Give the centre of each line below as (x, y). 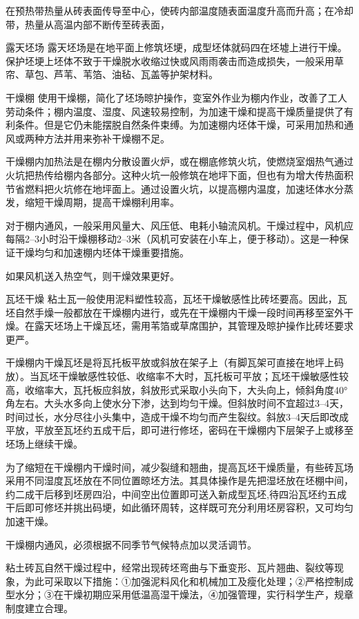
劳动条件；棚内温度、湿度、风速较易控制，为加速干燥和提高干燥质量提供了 (175, 111)
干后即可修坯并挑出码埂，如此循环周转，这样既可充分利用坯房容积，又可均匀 (179, 507)
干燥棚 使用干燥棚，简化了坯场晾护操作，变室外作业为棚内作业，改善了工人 (176, 97)
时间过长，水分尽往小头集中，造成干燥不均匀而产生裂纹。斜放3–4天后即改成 (177, 416)
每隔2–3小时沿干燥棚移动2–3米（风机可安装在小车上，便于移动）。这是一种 (172, 239)
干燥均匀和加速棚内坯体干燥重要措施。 (102, 252)
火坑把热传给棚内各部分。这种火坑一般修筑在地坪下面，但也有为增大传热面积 (179, 174)
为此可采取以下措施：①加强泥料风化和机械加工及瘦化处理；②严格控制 (184, 581)
